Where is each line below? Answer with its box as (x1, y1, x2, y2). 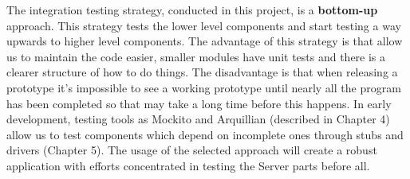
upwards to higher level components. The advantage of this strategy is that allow (6, 33, 403, 49)
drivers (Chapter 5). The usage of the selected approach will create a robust (6, 142, 377, 158)
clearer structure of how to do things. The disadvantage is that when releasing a (6, 64, 398, 80)
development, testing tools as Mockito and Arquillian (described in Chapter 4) (6, 111, 390, 127)
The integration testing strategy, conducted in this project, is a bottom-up (6, 2, 378, 18)
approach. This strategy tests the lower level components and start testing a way (6, 17, 401, 33)
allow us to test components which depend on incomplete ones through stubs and (6, 126, 404, 142)
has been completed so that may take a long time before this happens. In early (6, 95, 392, 111)
